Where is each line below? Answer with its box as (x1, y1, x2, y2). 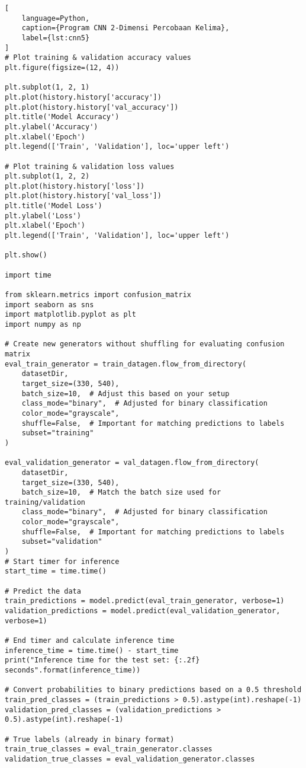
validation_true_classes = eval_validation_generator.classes (5, 754, 255, 763)
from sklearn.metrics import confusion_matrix (5, 291, 191, 299)
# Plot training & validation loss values (5, 162, 175, 171)
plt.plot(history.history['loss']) (5, 181, 145, 190)
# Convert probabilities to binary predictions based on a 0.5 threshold (5, 686, 302, 694)
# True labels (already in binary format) (5, 735, 175, 744)
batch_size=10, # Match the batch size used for (21, 488, 221, 497)
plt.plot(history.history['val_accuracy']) (5, 103, 179, 111)
